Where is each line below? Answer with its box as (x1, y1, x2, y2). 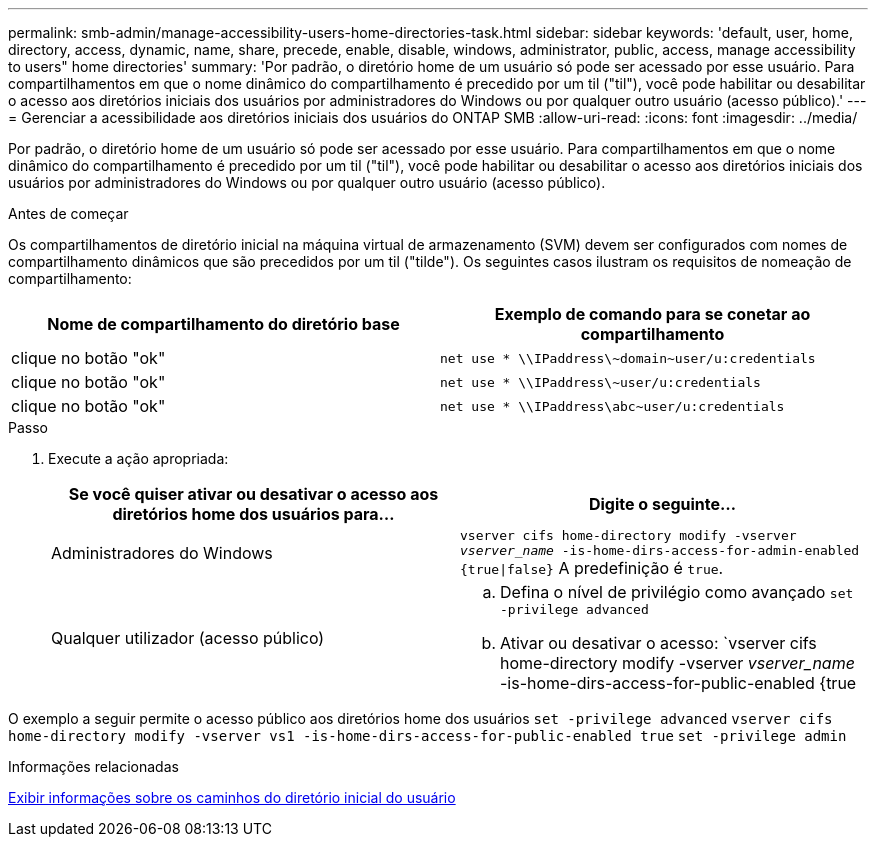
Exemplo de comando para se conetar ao (494, 304, 811, 324)
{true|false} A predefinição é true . (460, 558, 724, 578)
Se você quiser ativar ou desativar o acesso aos (68, 484, 439, 504)
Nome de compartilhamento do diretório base (47, 314, 400, 334)
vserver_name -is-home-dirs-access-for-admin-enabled (460, 543, 860, 558)
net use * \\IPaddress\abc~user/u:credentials (440, 398, 785, 414)
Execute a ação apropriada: (48, 450, 229, 467)
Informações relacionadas (8, 758, 179, 775)
